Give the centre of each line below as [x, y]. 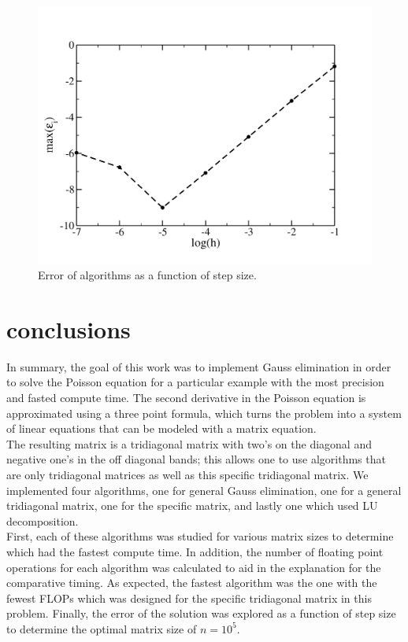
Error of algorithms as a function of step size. [147, 275]
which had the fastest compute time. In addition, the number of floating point [195, 551]
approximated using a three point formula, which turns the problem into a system [204, 413]
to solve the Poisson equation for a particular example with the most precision [195, 382]
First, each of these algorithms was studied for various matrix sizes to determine [200, 536]
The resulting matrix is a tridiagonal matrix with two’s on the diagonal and [189, 443]
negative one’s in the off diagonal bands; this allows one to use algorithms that [196, 459]
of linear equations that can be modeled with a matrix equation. [161, 428]
